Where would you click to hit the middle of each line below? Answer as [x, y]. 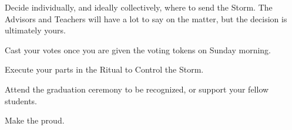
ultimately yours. [35, 30]
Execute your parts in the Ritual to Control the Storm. [104, 69]
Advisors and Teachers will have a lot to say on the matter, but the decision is [146, 18]
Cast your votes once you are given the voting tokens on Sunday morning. [138, 49]
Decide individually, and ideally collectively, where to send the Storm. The [139, 7]
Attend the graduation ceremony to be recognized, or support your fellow [137, 89]
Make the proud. [35, 120]
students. [21, 100]
